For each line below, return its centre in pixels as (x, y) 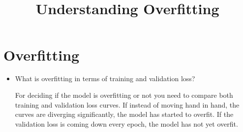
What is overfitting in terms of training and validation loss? (105, 78)
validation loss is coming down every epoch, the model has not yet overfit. (126, 123)
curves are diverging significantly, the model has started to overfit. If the (124, 114)
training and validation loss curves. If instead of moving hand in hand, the (127, 104)
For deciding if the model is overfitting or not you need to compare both (124, 95)
